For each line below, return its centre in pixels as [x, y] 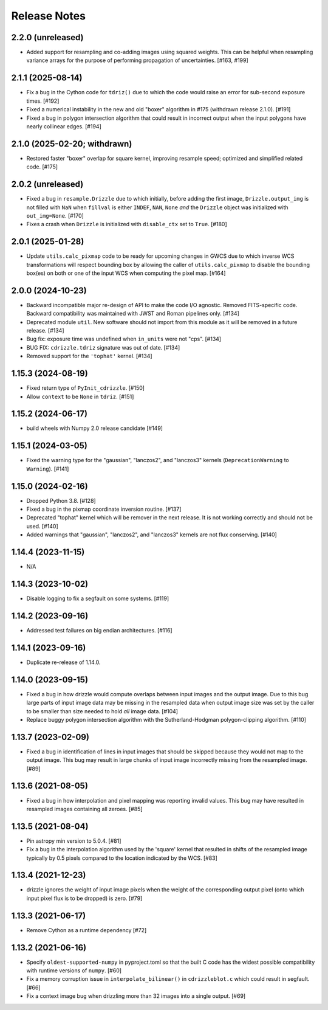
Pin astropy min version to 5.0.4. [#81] [74, 841]
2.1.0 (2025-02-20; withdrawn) [72, 144]
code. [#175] [42, 167]
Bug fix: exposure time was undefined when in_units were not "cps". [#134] [124, 339]
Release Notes [49, 16]
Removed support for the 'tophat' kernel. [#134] [89, 356]
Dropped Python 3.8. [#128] [61, 500]
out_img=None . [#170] [55, 215]
